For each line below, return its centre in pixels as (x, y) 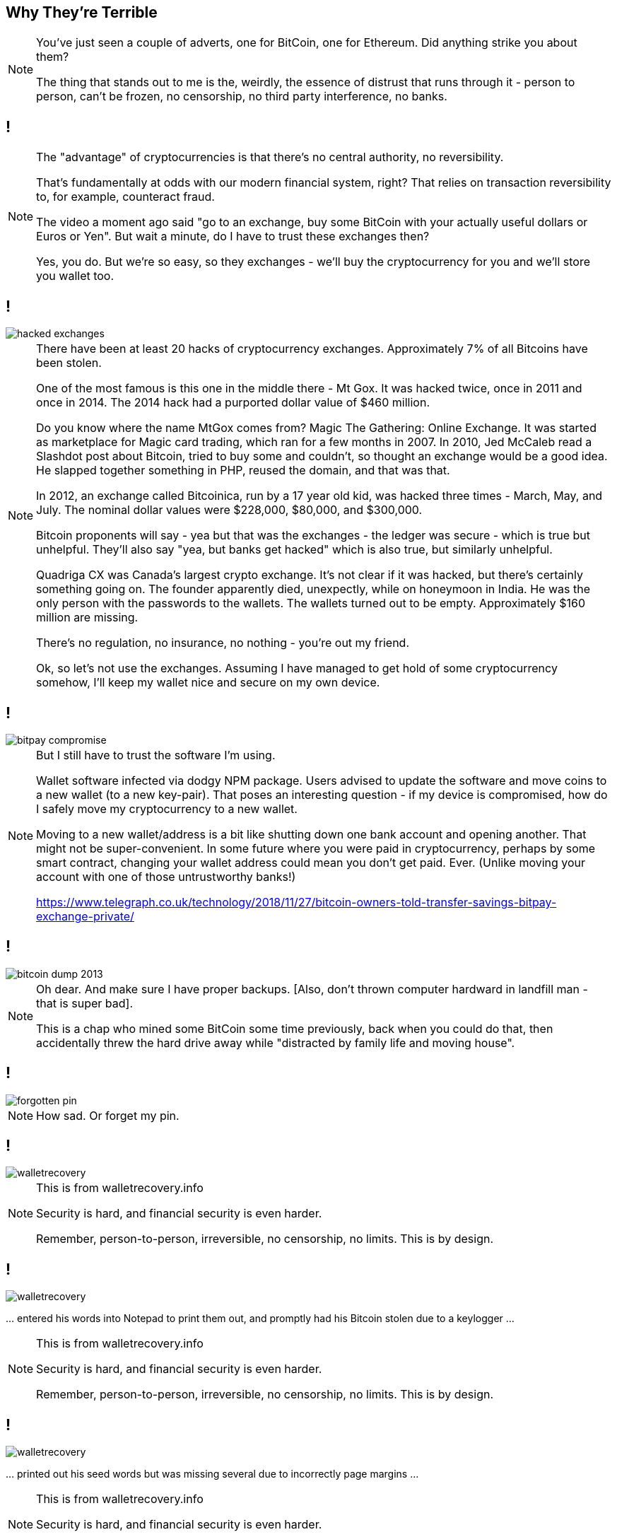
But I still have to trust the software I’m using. (156, 755)
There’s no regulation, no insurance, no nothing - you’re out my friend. (223, 643)
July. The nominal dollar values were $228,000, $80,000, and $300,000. (229, 510)
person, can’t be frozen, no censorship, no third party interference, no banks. (242, 97)
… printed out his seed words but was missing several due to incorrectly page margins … (212, 1474)
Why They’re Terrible (82, 12)
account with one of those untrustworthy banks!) (166, 876)
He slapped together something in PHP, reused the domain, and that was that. (243, 471)
